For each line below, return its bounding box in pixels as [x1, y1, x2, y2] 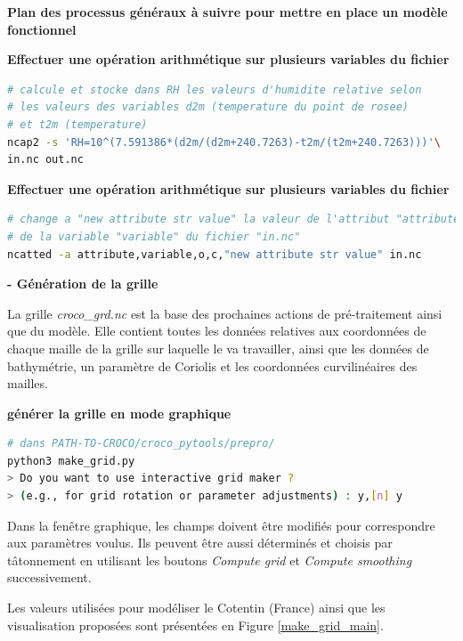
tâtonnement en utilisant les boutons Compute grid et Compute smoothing [7, 550, 412, 569]
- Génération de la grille [7, 274, 158, 293]
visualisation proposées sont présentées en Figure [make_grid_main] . [7, 615, 384, 634]
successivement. [7, 568, 92, 587]
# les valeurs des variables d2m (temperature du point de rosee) [7, 101, 410, 114]
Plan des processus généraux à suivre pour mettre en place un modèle [7, 3, 448, 20]
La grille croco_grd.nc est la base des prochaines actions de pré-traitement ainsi [7, 304, 443, 322]
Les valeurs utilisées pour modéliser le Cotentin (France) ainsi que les [7, 598, 386, 617]
